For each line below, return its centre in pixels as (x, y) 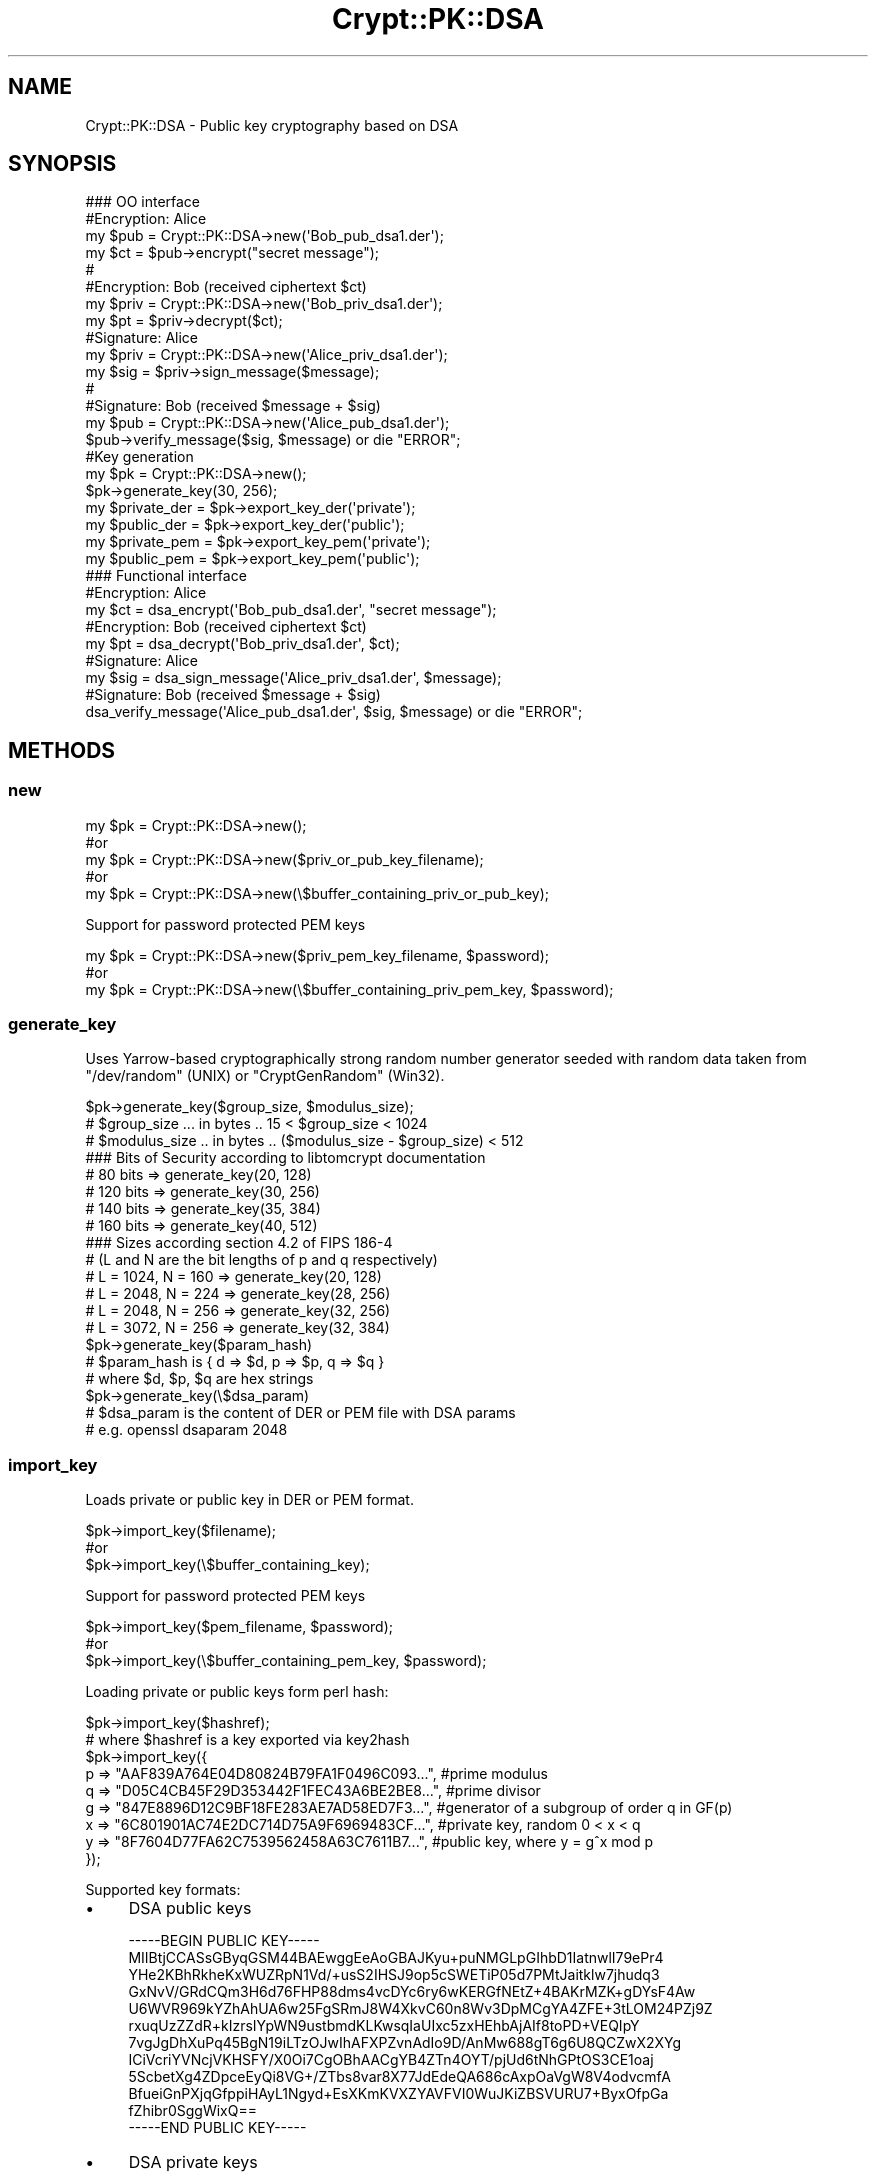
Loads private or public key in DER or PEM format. (249, 1500)
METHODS (62, 750)
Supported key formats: (163, 1890)
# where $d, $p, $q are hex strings (199, 1379)
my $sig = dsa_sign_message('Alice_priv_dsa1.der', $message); (293, 678)
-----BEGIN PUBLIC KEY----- (224, 1941)
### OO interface (143, 202)
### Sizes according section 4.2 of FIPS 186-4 (239, 1243)
